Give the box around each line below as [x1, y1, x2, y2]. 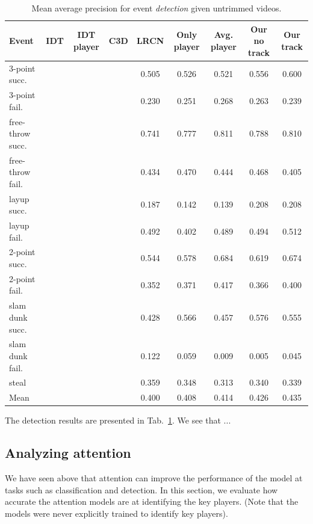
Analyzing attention [5, 443, 131, 462]
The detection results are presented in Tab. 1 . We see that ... [5, 414, 231, 427]
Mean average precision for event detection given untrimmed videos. [31, 2, 282, 14]
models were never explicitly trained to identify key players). [5, 507, 228, 519]
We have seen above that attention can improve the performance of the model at [5, 472, 303, 484]
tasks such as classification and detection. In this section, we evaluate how [5, 483, 278, 496]
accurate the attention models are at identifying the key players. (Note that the [5, 495, 299, 508]
